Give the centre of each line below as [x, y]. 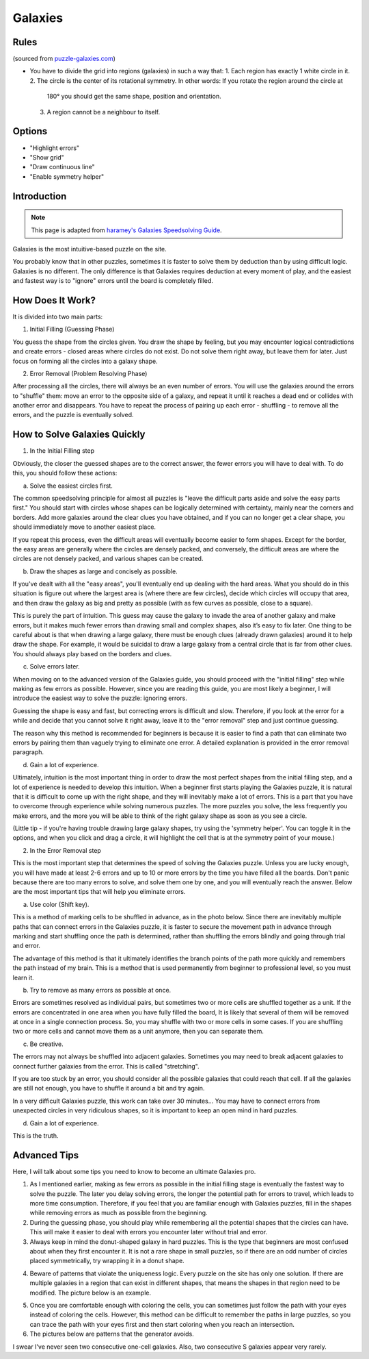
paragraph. [28, 752]
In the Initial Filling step [62, 451]
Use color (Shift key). [59, 904]
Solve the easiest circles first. [71, 486]
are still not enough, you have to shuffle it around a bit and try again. [109, 1088]
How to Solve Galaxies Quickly [79, 435]
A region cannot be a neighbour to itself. [104, 112]
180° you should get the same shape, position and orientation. [134, 97]
